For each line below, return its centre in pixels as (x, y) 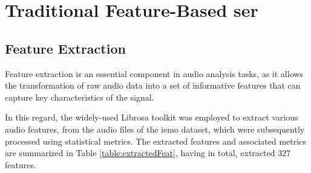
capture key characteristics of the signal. (80, 97)
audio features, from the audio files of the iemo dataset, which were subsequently (155, 129)
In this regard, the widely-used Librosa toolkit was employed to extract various (152, 117)
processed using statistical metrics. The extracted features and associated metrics (155, 141)
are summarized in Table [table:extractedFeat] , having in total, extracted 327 (148, 153)
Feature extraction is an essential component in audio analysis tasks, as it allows (154, 73)
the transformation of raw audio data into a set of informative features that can (153, 85)
